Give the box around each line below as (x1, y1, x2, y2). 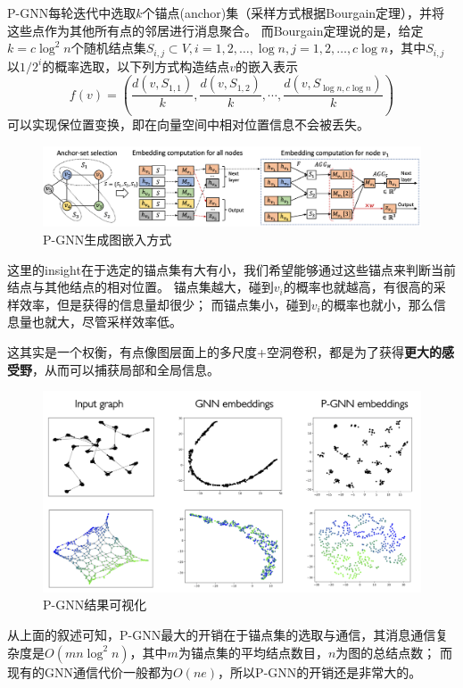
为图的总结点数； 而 (335, 642, 452, 661)
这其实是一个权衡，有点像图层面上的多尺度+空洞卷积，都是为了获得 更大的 (7, 343, 442, 361)
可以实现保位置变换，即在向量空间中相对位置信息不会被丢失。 (7, 115, 369, 134)
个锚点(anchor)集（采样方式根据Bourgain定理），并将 (142, 4, 445, 21)
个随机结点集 (70, 38, 146, 57)
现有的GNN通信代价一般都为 (7, 662, 173, 681)
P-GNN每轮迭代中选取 (7, 4, 136, 21)
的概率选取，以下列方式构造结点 (42, 56, 230, 75)
